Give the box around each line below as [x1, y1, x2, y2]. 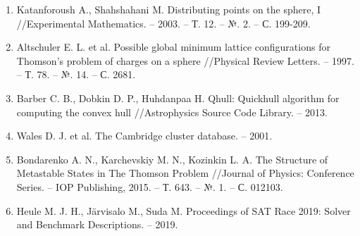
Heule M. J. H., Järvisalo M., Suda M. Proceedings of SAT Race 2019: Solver [16, 203, 351, 218]
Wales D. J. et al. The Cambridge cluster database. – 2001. [16, 128, 273, 143]
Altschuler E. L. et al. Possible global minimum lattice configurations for [16, 39, 330, 54]
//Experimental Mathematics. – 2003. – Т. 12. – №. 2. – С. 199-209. [16, 15, 311, 30]
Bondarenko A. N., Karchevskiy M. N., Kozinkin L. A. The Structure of [16, 151, 328, 166]
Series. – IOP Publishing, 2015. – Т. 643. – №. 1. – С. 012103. [16, 179, 283, 194]
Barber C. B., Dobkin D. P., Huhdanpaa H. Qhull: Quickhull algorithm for [16, 90, 340, 105]
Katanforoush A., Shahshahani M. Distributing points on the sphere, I [16, 2, 321, 16]
